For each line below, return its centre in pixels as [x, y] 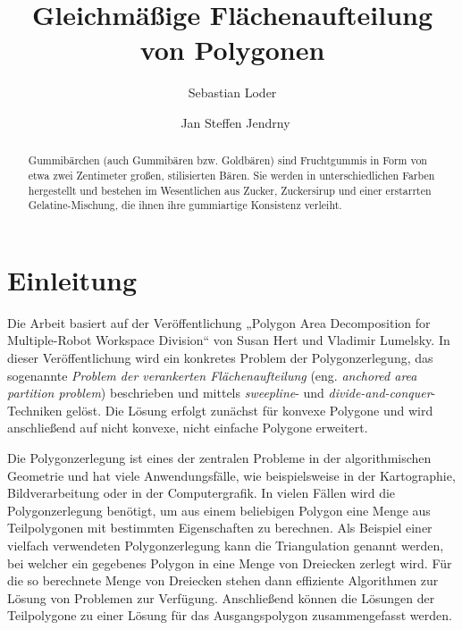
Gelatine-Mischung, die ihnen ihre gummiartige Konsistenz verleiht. [185, 205]
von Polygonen [232, 50]
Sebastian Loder [232, 92]
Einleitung [72, 279]
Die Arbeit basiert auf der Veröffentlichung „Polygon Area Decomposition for [219, 322]
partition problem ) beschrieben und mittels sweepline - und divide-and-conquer [219, 393]
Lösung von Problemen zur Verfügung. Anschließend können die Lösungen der [221, 597]
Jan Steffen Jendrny [235, 122]
